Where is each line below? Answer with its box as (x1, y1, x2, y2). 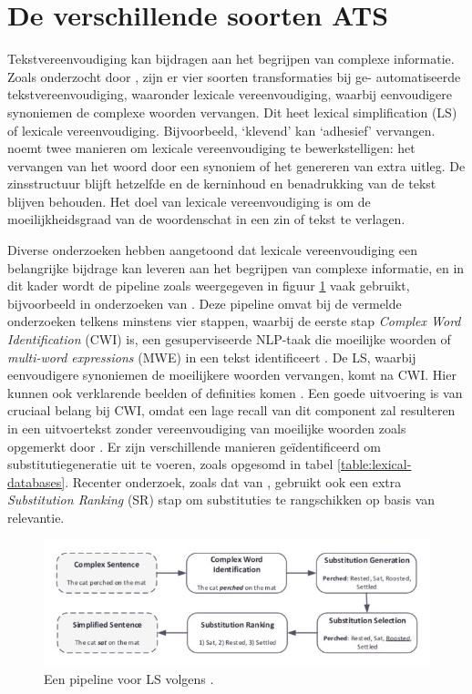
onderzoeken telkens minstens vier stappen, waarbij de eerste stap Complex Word (7, 311, 461, 331)
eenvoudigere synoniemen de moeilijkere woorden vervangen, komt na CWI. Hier (7, 365, 457, 384)
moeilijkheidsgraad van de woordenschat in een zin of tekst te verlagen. (7, 209, 405, 229)
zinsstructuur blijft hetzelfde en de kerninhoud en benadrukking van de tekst (7, 174, 436, 193)
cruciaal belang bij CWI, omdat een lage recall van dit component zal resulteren (7, 401, 456, 420)
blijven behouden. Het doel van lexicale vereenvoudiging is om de (7, 191, 371, 210)
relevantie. (7, 507, 65, 526)
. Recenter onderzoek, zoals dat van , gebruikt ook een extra (65, 472, 402, 491)
